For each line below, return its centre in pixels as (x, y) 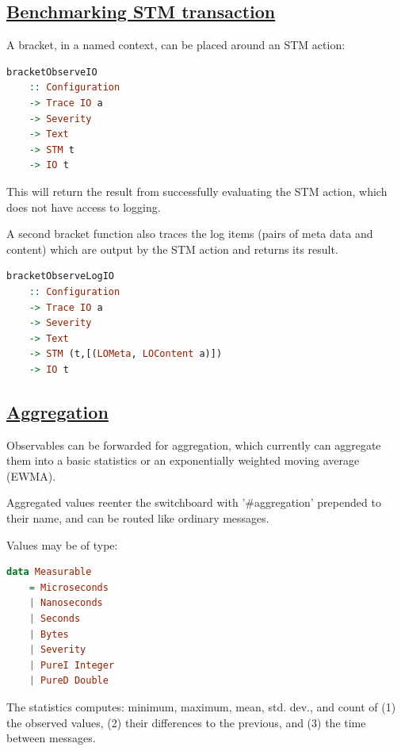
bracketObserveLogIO (61, 276)
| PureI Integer (72, 665)
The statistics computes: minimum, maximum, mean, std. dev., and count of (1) (201, 707)
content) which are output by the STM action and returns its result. (172, 249)
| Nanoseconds (66, 603)
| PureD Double (69, 681)
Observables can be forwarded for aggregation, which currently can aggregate (194, 444)
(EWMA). (31, 475)
